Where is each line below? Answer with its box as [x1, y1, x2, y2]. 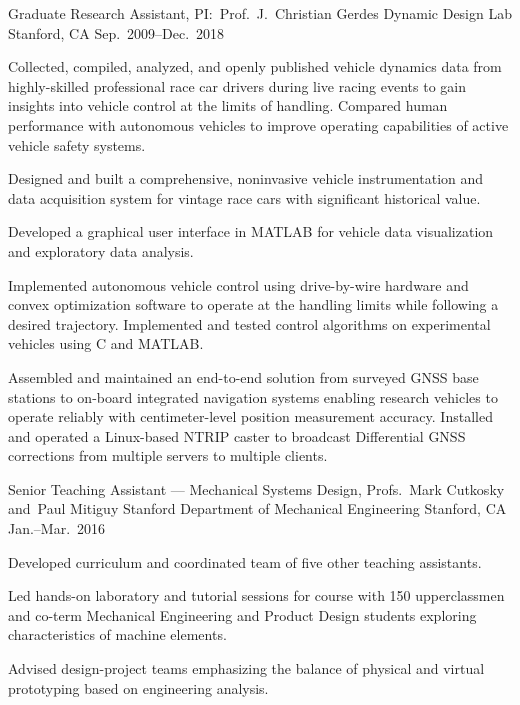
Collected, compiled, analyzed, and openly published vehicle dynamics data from [8, 56, 502, 77]
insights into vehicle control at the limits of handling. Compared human [8, 95, 448, 116]
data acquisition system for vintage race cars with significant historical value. [8, 187, 481, 208]
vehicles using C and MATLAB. [8, 333, 204, 354]
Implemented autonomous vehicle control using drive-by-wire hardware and [8, 274, 469, 295]
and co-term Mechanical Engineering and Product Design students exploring [8, 604, 477, 625]
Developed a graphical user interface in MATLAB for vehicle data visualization [8, 221, 494, 242]
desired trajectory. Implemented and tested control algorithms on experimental [8, 313, 491, 334]
